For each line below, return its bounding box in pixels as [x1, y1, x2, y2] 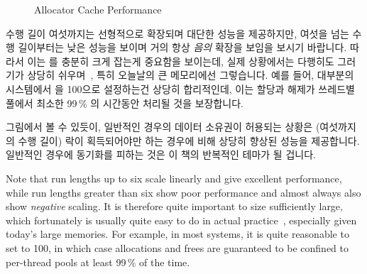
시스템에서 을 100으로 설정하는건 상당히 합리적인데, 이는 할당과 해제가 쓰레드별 [6, 81, 355, 96]
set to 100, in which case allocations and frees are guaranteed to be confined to [6, 240, 349, 255]
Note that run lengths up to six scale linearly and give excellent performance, [6, 170, 342, 185]
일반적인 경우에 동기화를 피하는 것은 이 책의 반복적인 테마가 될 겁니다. [6, 147, 316, 162]
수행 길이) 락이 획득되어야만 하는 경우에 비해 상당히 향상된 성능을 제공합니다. [18, 133, 360, 148]
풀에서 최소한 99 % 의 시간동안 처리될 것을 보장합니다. [6, 95, 243, 110]
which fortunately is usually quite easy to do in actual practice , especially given [6, 212, 357, 227]
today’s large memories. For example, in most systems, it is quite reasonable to [6, 226, 349, 241]
